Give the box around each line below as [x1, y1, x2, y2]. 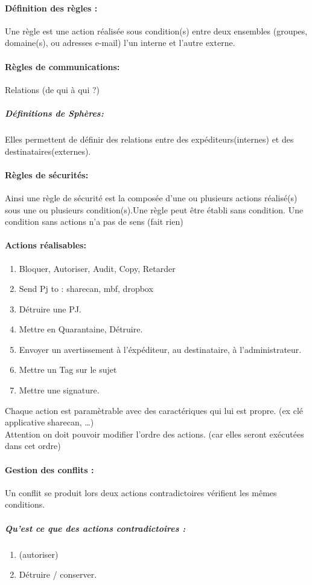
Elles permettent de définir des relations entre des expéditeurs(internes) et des [5, 132, 294, 145]
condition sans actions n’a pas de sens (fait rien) [5, 215, 183, 228]
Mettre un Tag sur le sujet [19, 363, 117, 376]
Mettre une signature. [19, 384, 100, 396]
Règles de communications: [5, 60, 120, 73]
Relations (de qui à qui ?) [5, 83, 100, 95]
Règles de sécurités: [5, 168, 89, 181]
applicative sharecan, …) [5, 416, 94, 428]
